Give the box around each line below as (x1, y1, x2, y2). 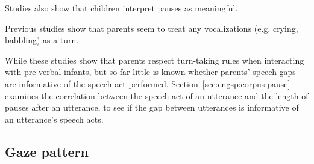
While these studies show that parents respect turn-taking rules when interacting (5, 53, 304, 66)
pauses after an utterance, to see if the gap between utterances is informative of (5, 101, 299, 114)
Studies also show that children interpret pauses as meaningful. (5, 2, 238, 14)
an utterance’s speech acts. (5, 112, 104, 125)
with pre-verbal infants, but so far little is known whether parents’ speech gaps (5, 65, 296, 78)
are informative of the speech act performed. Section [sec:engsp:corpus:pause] (5, 77, 290, 90)
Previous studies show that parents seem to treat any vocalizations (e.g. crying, (5, 22, 298, 34)
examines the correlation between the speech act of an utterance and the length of (5, 89, 309, 102)
